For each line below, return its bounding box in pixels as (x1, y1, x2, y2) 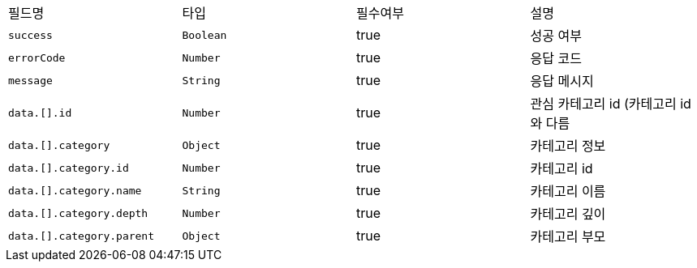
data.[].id (8, 106, 72, 119)
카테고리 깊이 (530, 206, 606, 222)
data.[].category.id (8, 161, 129, 174)
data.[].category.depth (8, 206, 148, 219)
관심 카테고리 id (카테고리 (530, 96, 677, 112)
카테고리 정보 (530, 138, 606, 154)
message (8, 74, 53, 87)
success (8, 28, 53, 41)
